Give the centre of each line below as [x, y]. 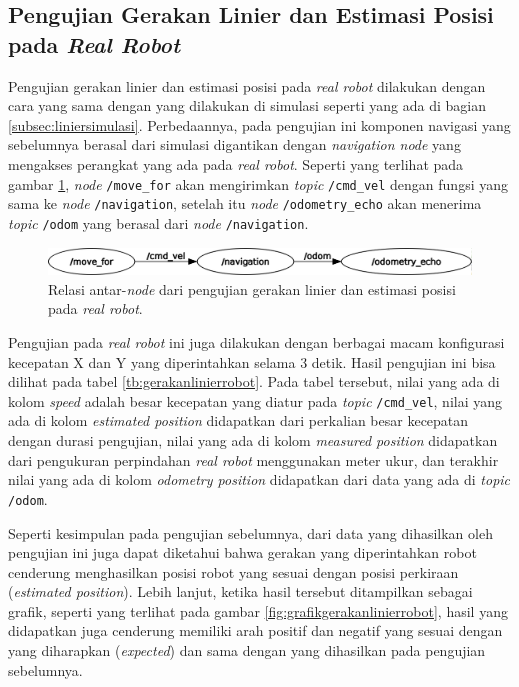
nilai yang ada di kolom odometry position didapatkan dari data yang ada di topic [259, 479]
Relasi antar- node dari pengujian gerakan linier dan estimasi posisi [252, 288]
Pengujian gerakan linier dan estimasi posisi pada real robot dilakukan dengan [247, 85]
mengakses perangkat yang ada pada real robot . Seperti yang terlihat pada [236, 163]
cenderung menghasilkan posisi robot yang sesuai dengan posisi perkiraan [233, 571]
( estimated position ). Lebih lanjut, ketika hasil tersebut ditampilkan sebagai [240, 591]
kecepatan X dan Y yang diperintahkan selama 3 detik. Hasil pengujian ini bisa [252, 361]
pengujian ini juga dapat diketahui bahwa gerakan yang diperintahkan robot [242, 552]
